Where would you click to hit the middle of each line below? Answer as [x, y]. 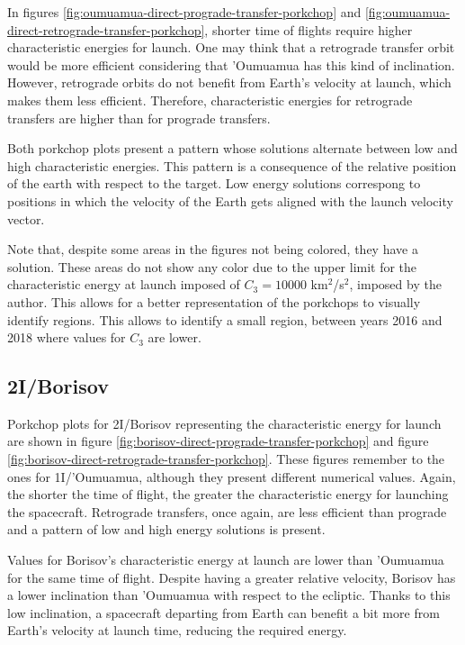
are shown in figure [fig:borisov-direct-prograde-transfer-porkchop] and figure [218, 441]
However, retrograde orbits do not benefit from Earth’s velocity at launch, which [229, 82]
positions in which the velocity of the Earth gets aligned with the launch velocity [230, 200]
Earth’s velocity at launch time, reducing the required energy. [177, 630]
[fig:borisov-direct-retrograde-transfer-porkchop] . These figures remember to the [226, 459]
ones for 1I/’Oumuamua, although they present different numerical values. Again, [232, 476]
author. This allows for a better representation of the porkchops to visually [214, 301]
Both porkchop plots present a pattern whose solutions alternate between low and [232, 148]
